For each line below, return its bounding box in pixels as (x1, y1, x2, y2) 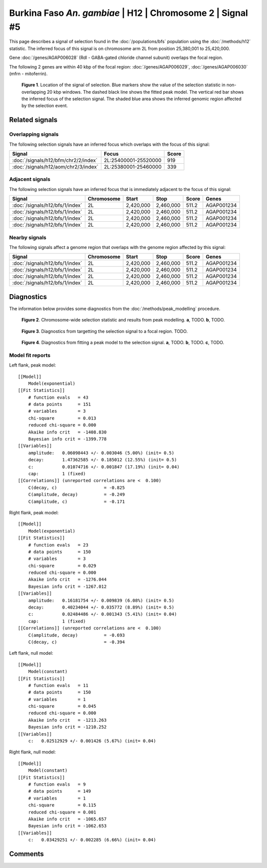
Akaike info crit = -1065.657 (28, 816, 107, 822)
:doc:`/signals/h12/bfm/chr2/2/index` (12, 157, 98, 164)
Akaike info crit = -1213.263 (28, 717, 107, 723)
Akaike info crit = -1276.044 (28, 577, 107, 582)
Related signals (9, 116, 58, 124)
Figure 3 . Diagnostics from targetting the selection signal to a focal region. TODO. (21, 328, 188, 334)
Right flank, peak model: (9, 509, 59, 515)
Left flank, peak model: (9, 362, 56, 368)
